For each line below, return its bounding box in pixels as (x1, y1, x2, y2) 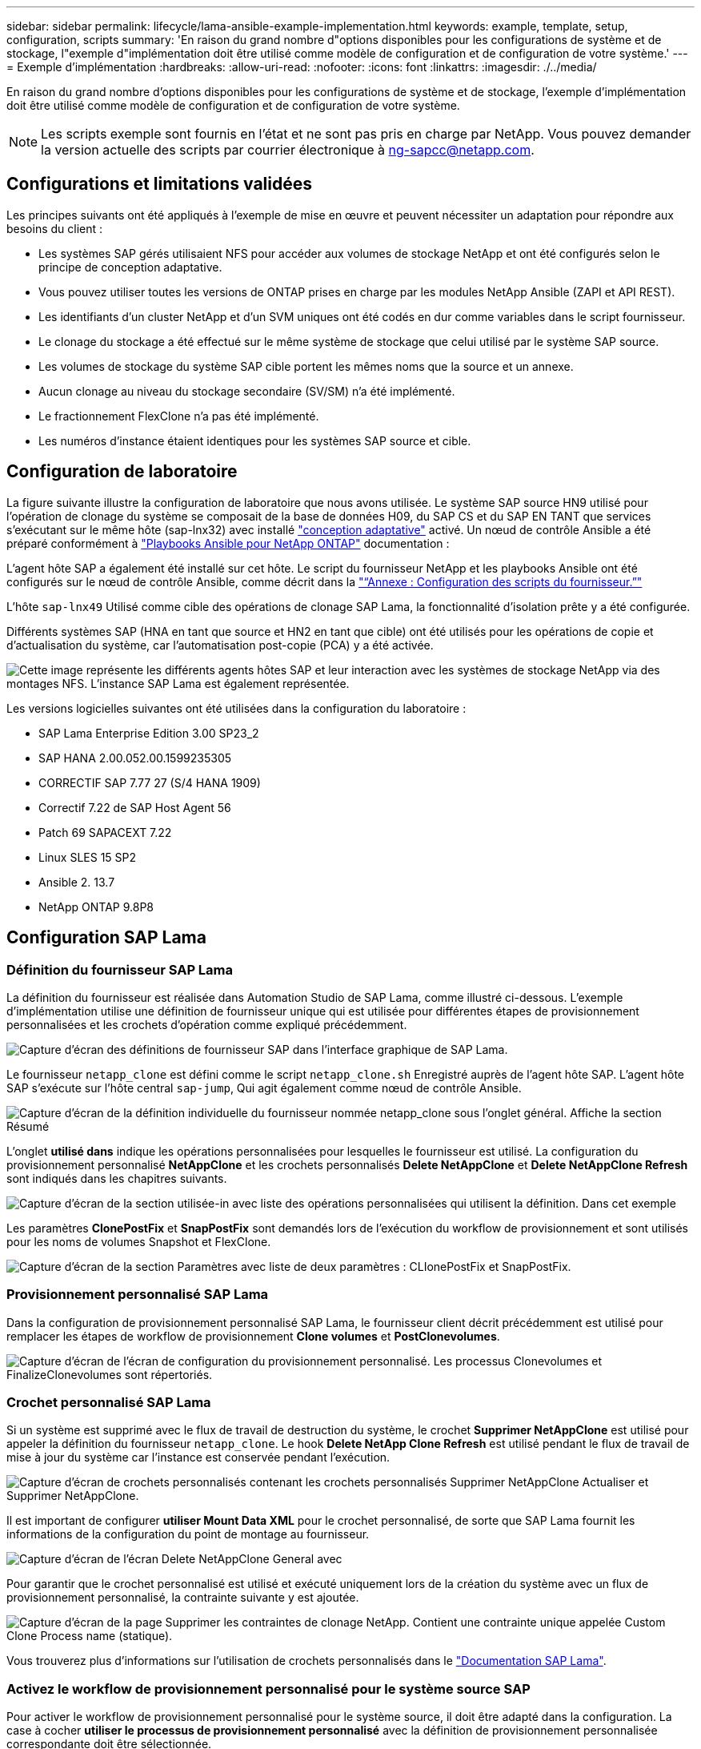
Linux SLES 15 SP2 (38, 850, 137, 864)
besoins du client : (6, 221, 103, 235)
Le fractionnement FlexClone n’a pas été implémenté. (38, 408, 319, 423)
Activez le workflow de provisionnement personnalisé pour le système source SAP (6, 1680, 531, 1697)
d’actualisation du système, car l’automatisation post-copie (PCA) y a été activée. (6, 637, 434, 652)
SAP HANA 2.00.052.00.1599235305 (38, 750, 232, 765)
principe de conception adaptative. (38, 259, 222, 274)
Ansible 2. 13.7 (38, 874, 115, 889)
